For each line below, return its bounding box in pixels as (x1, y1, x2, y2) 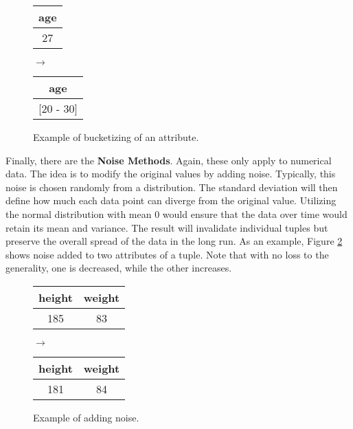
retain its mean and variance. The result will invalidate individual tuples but (5, 220, 328, 234)
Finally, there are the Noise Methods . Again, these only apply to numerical (5, 153, 332, 167)
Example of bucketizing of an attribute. (33, 130, 199, 144)
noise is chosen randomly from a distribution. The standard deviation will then (5, 179, 338, 194)
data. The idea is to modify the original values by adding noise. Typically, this (5, 166, 336, 181)
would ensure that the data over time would (162, 206, 348, 221)
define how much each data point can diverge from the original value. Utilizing (5, 193, 337, 208)
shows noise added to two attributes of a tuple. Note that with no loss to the (5, 247, 329, 261)
